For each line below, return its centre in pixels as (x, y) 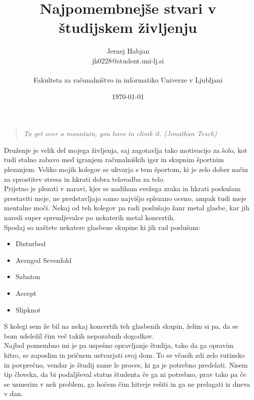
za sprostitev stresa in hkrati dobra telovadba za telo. (85, 179)
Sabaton (28, 276)
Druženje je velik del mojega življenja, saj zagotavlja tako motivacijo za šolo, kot (126, 150)
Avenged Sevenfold (44, 260)
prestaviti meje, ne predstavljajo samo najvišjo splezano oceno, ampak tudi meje (125, 198)
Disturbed (31, 243)
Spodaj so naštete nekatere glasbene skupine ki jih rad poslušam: (102, 227)
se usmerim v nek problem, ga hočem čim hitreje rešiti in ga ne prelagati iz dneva (127, 384)
